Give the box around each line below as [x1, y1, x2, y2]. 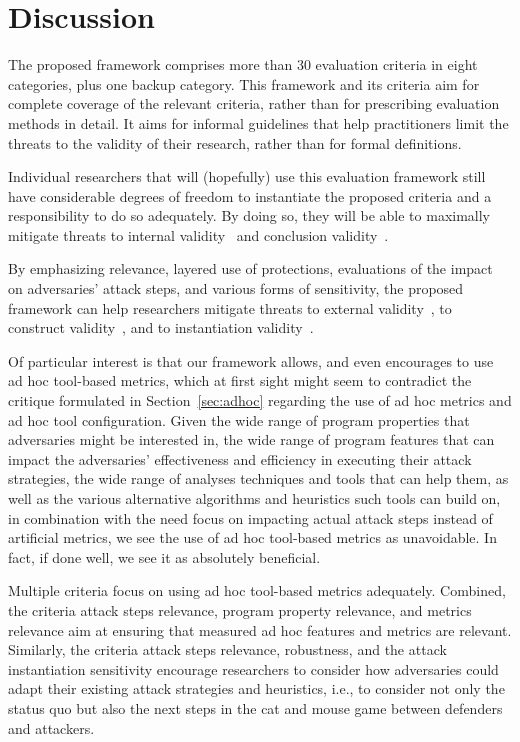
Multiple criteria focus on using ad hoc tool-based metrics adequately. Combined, [8, 580, 506, 601]
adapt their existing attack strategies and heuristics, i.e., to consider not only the [8, 678, 505, 699]
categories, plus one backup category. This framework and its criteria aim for [8, 73, 480, 94]
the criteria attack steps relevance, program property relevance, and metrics [8, 599, 472, 620]
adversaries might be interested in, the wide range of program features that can [8, 429, 495, 450]
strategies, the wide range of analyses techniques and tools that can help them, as [8, 468, 509, 489]
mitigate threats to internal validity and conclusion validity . [8, 224, 389, 245]
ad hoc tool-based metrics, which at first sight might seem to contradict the [8, 370, 472, 391]
